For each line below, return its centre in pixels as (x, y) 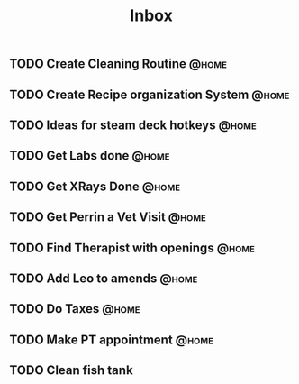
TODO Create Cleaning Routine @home (118, 64)
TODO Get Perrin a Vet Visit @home (108, 217)
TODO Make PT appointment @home (112, 339)
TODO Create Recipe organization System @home (149, 94)
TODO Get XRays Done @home (95, 186)
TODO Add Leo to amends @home (104, 278)
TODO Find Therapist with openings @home (132, 247)
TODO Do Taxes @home (75, 309)
